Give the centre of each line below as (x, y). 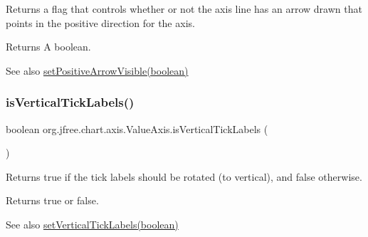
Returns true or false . (52, 200)
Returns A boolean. (48, 47)
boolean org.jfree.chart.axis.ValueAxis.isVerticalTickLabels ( (137, 128)
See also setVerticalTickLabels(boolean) (92, 224)
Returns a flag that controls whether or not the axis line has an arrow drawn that (184, 9)
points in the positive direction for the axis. (100, 22)
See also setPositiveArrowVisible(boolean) (97, 70)
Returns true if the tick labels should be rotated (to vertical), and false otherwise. (184, 176)
